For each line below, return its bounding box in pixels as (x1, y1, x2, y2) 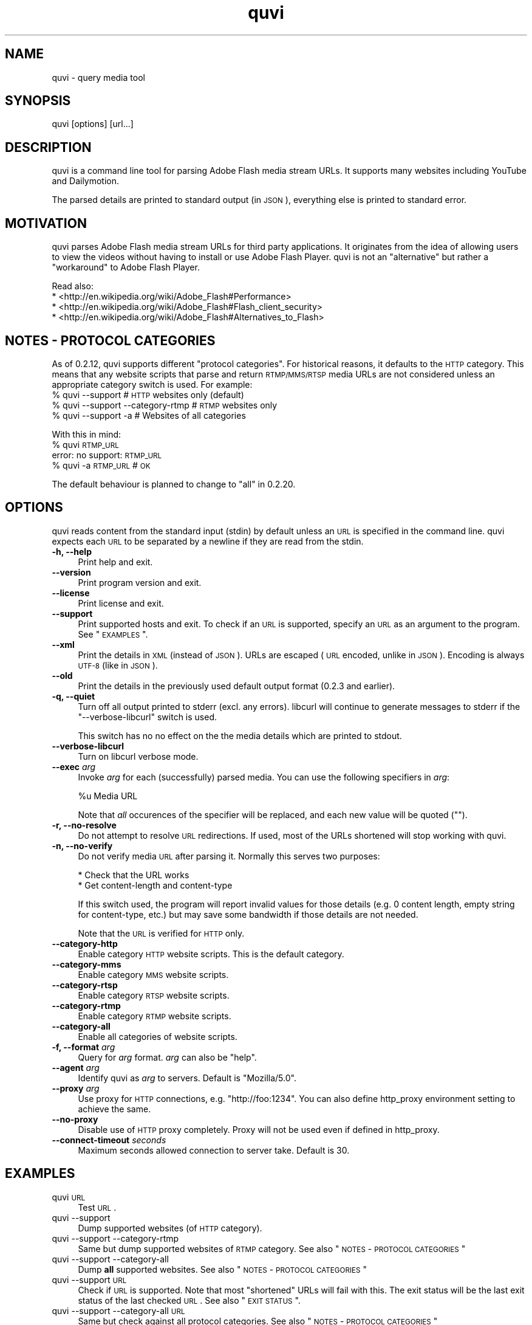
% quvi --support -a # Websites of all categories (52, 410, 246, 421)
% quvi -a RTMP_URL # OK (52, 459, 151, 470)
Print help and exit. (78, 556, 153, 567)
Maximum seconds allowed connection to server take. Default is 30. (78, 1144, 350, 1155)
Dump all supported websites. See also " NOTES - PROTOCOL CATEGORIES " (78, 1264, 367, 1275)
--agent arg (52, 1062, 100, 1073)
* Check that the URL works (78, 869, 189, 880)
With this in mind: (52, 428, 121, 439)
